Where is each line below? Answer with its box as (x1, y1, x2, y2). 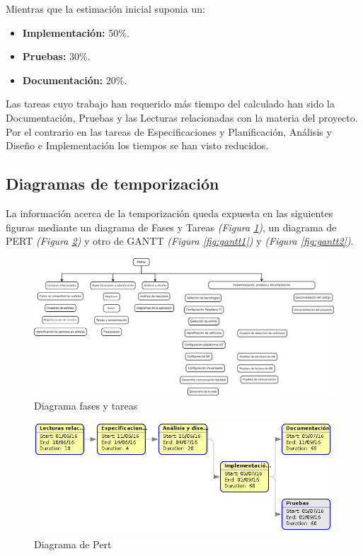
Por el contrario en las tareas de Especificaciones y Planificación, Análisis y (6, 124, 332, 139)
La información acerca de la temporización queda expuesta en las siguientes (6, 205, 333, 220)
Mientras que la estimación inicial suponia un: (6, 1, 205, 16)
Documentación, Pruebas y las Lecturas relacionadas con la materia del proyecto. (6, 110, 358, 124)
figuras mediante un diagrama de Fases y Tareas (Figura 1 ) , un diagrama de (6, 219, 337, 234)
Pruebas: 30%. (22, 49, 91, 64)
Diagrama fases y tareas (34, 398, 138, 412)
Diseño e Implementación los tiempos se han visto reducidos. (6, 138, 269, 153)
